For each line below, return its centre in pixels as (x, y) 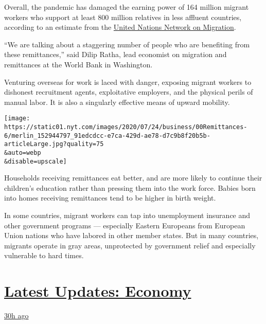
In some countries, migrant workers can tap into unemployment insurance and (127, 215)
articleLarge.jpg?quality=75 (54, 144)
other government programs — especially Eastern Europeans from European (125, 225)
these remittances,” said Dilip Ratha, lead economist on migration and (116, 54)
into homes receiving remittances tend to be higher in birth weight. (110, 198)
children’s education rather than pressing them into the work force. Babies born (130, 187)
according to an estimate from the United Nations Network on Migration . (120, 27)
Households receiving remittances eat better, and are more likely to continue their (133, 178)
